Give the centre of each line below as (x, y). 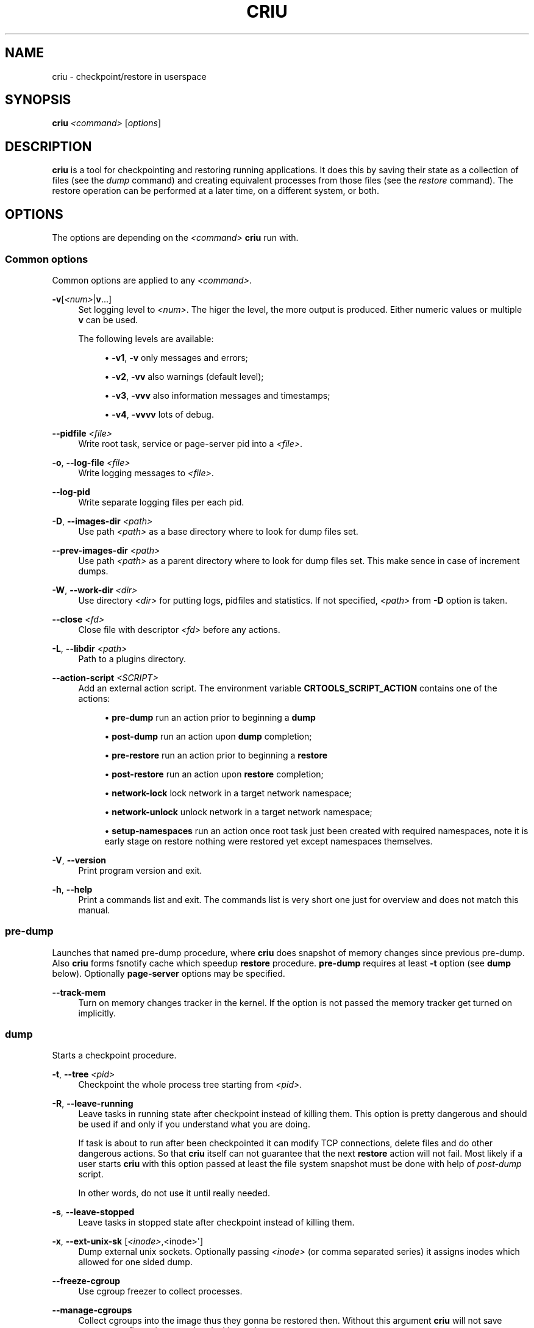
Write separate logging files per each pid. (161, 502)
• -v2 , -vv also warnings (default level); (184, 376)
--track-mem (79, 992)
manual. (94, 910)
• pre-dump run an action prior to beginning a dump (210, 717)
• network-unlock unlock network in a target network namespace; (238, 812)
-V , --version (79, 860)
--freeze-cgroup (86, 1281)
